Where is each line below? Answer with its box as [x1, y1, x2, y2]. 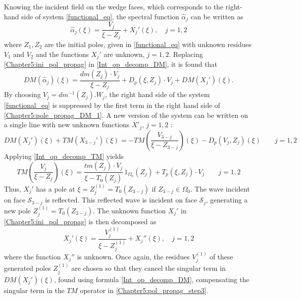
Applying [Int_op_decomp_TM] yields [4, 150, 124, 161]
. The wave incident [190, 184, 250, 194]
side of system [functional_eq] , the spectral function [21, 11, 179, 21]
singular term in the [4, 285, 65, 295]
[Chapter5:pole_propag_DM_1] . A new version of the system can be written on [4, 109, 248, 120]
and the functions [36, 49, 89, 59]
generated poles [4, 263, 51, 273]
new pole [4, 205, 31, 215]
